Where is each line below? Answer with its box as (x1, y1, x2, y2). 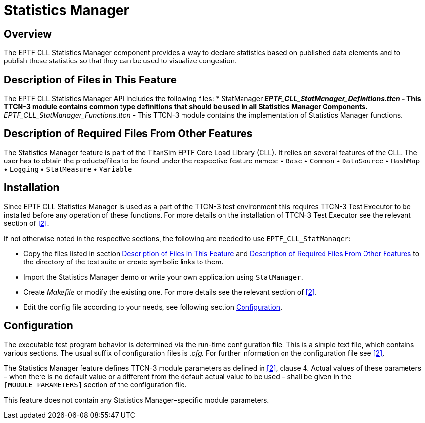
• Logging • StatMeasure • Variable (4, 164, 132, 173)
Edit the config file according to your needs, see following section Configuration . (23, 302, 283, 311)
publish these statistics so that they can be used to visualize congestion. (4, 57, 237, 65)
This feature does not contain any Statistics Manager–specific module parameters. (4, 395, 269, 404)
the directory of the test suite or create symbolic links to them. (23, 257, 223, 266)
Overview (4, 27, 52, 40)
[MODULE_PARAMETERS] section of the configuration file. (4, 380, 187, 389)
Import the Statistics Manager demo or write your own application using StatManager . (23, 272, 303, 281)
